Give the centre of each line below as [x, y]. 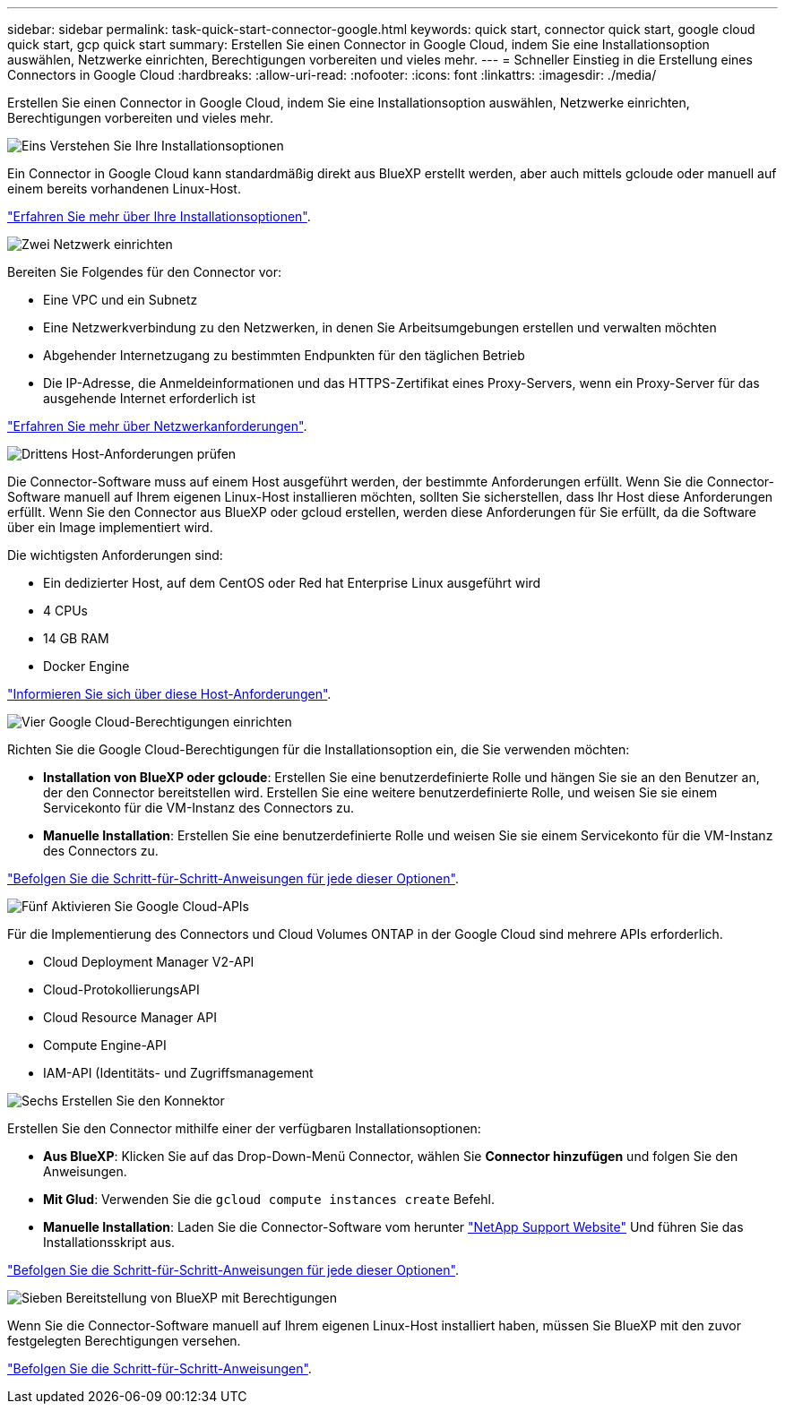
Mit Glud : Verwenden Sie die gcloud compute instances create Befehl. [269, 1199]
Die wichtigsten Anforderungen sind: [115, 555]
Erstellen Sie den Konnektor [143, 1101]
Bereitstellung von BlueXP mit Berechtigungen [202, 1298]
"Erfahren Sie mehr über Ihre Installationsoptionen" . [159, 216]
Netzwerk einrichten [113, 244]
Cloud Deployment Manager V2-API [149, 962]
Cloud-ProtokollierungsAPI [121, 989]
